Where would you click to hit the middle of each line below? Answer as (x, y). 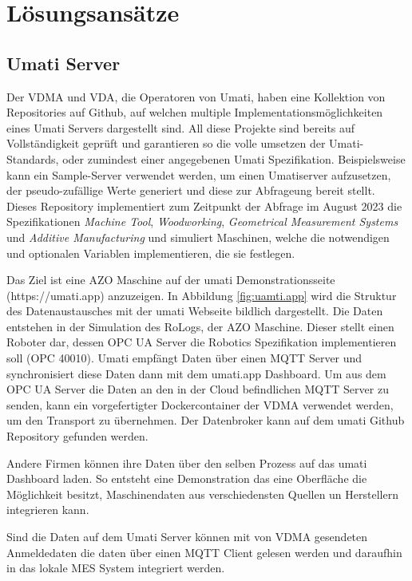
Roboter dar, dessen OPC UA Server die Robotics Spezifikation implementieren (202, 342)
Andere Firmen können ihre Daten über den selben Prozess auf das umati (187, 462)
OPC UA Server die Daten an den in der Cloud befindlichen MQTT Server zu (198, 389)
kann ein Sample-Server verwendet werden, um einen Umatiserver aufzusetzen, (199, 174)
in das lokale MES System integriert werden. (116, 568)
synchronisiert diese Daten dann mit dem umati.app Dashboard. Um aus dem (196, 373)
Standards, (33, 158)
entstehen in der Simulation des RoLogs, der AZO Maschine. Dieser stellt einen (200, 326)
